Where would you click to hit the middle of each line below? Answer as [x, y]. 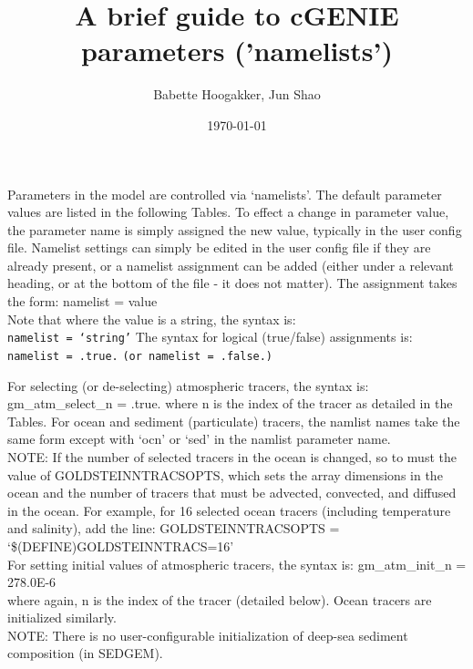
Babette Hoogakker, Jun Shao [237, 94]
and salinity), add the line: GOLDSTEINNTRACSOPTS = [174, 528]
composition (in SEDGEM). [85, 653]
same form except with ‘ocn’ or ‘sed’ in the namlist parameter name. [199, 439]
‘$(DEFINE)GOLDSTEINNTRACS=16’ [121, 545]
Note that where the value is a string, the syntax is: [152, 319]
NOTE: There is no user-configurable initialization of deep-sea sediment [208, 635]
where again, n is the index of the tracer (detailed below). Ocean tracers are [220, 599]
